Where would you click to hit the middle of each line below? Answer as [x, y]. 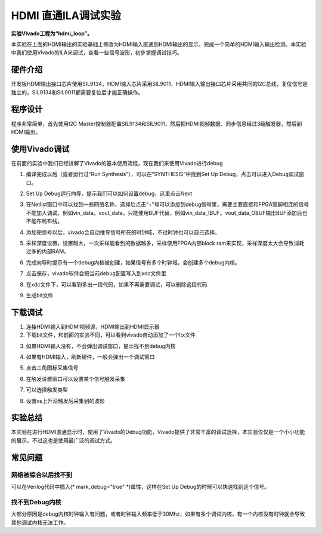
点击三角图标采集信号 [52, 368]
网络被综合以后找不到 [42, 475]
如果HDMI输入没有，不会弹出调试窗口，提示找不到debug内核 [101, 346]
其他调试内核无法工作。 [40, 522]
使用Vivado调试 [40, 149]
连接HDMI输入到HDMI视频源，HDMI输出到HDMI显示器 [93, 326]
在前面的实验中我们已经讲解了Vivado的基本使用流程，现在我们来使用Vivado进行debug [117, 163]
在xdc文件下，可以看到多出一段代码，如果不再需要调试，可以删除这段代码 [117, 284]
